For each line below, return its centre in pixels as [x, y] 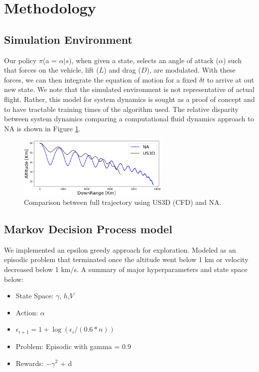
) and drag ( [122, 70]
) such [232, 60]
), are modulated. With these [191, 70]
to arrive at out [230, 79]
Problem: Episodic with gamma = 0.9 [73, 346]
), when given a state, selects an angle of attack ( [144, 60]
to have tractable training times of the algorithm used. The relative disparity [121, 109]
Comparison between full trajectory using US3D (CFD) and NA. [123, 202]
